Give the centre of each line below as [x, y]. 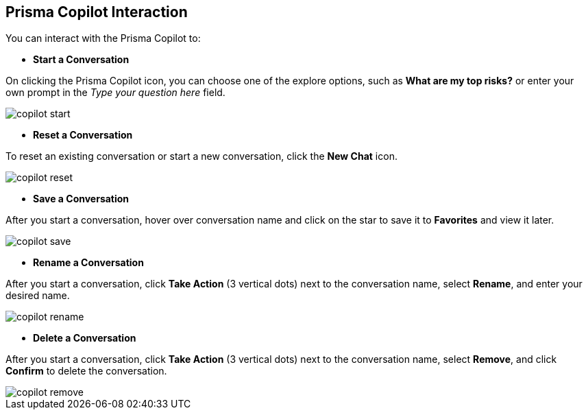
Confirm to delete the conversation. [86, 371]
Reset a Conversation [83, 135]
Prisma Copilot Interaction [97, 12]
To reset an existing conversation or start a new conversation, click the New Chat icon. [201, 156]
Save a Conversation [81, 199]
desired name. [38, 296]
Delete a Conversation [85, 338]
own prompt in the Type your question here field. [115, 93]
